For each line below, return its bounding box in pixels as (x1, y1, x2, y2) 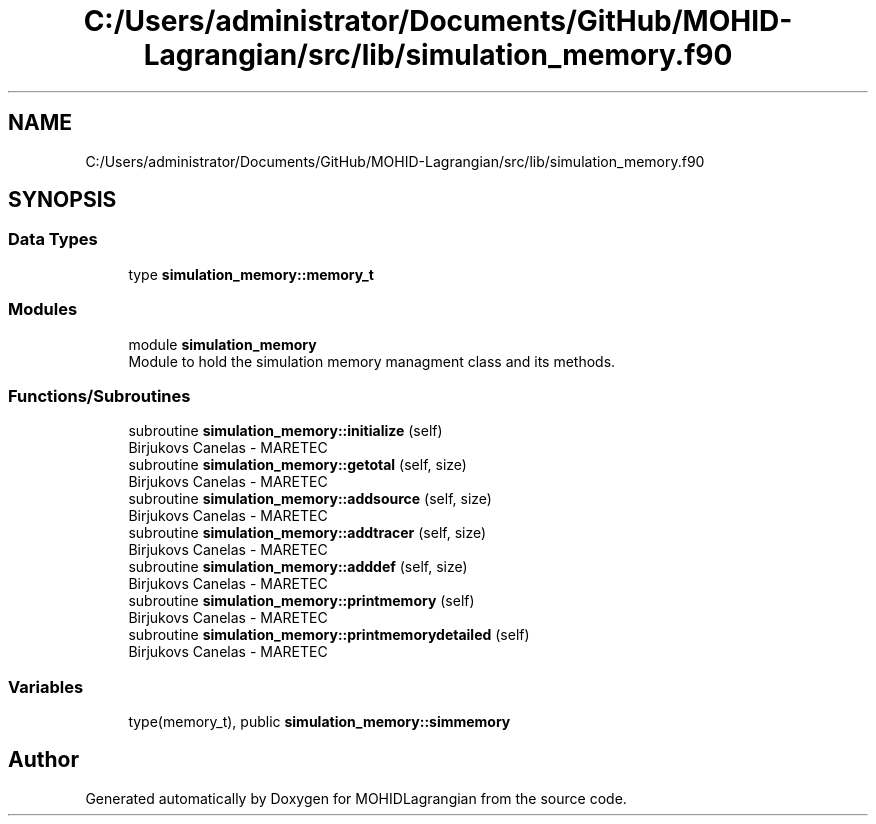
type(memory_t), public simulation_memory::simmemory (128, 713, 511, 731)
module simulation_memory (128, 335, 317, 353)
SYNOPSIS (8, 187, 117, 213)
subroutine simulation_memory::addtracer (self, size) (128, 524, 487, 542)
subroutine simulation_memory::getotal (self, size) (128, 456, 467, 474)
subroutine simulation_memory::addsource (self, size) (128, 490, 492, 508)
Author (8, 747, 79, 773)
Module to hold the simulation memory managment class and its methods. (128, 352, 616, 370)
